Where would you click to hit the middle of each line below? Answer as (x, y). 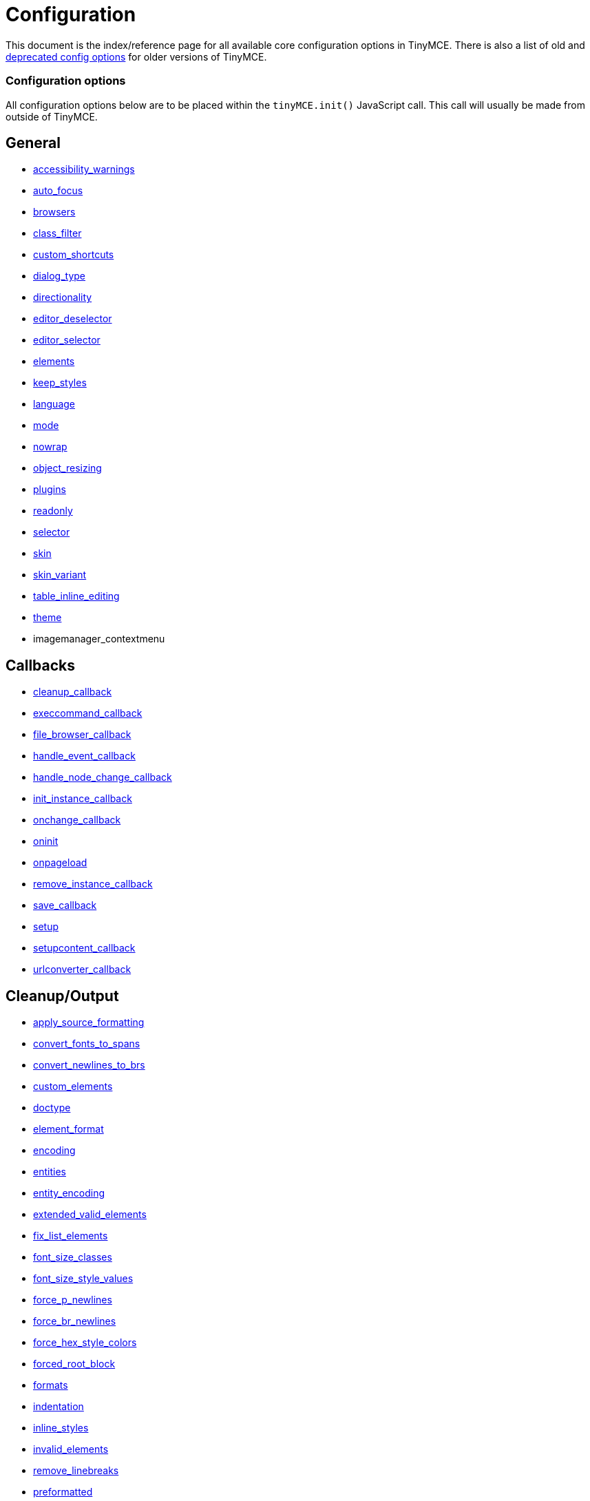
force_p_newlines (73, 1300)
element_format (69, 1129)
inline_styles (61, 1428)
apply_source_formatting (89, 1022)
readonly (53, 511)
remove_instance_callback (93, 884)
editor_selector (67, 340)
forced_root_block (74, 1364)
